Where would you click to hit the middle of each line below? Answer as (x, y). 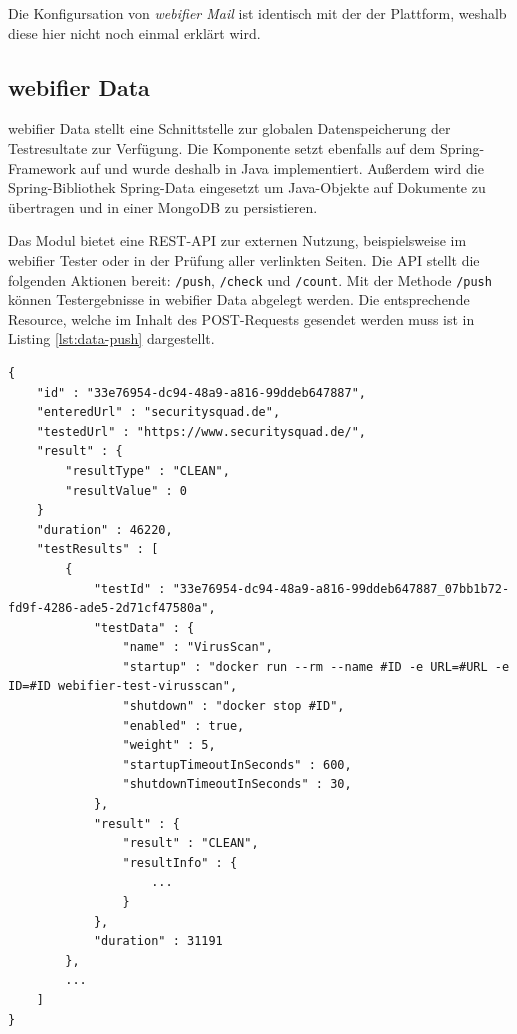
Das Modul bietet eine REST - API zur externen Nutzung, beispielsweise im (237, 240)
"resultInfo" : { (180, 862)
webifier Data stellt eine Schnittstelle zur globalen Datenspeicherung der (229, 128)
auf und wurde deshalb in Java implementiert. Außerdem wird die (282, 167)
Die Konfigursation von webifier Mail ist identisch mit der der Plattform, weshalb (257, 13)
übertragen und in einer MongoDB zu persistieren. (163, 206)
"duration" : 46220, (104, 529)
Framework (42, 167)
